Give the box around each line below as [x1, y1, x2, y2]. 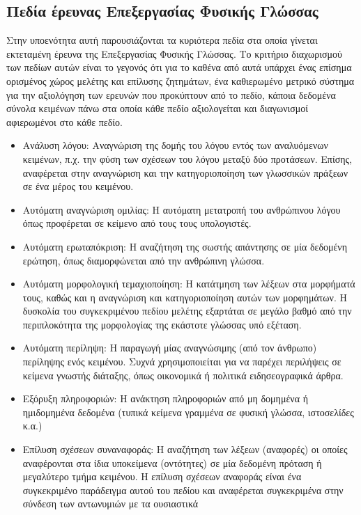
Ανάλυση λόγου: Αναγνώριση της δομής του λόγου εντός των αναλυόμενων [22, 138, 328, 152]
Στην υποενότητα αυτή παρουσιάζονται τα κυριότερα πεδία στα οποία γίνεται [6, 33, 318, 47]
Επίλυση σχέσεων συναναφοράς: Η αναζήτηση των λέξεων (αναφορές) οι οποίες [22, 442, 348, 457]
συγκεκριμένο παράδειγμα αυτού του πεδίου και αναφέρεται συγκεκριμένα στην [22, 482, 344, 497]
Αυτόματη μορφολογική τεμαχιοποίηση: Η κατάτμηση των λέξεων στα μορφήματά [22, 276, 355, 291]
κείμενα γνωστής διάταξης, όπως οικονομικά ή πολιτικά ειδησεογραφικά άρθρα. [22, 367, 344, 382]
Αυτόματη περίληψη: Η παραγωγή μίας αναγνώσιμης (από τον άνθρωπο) [22, 340, 317, 355]
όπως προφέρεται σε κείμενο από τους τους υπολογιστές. [22, 216, 252, 230]
